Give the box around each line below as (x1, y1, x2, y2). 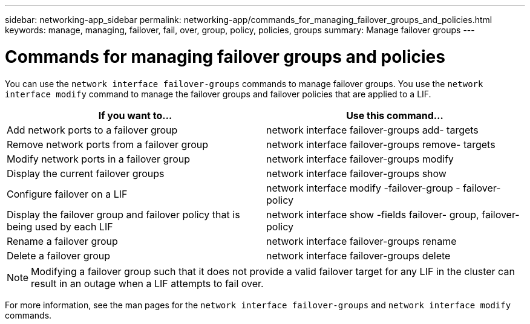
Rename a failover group (7, 235, 118, 247)
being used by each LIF (7, 220, 113, 233)
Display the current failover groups (7, 167, 165, 180)
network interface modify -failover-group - (266, 181, 460, 194)
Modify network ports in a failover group (7, 152, 190, 165)
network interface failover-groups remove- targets (266, 138, 496, 151)
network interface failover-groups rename (266, 235, 457, 247)
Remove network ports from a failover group (7, 138, 208, 151)
